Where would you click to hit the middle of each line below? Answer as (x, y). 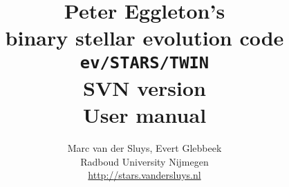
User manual (144, 115)
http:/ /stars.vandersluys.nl (144, 175)
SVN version (144, 87)
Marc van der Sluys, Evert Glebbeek (144, 148)
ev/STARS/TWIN (144, 62)
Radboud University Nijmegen (144, 161)
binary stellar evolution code (144, 38)
